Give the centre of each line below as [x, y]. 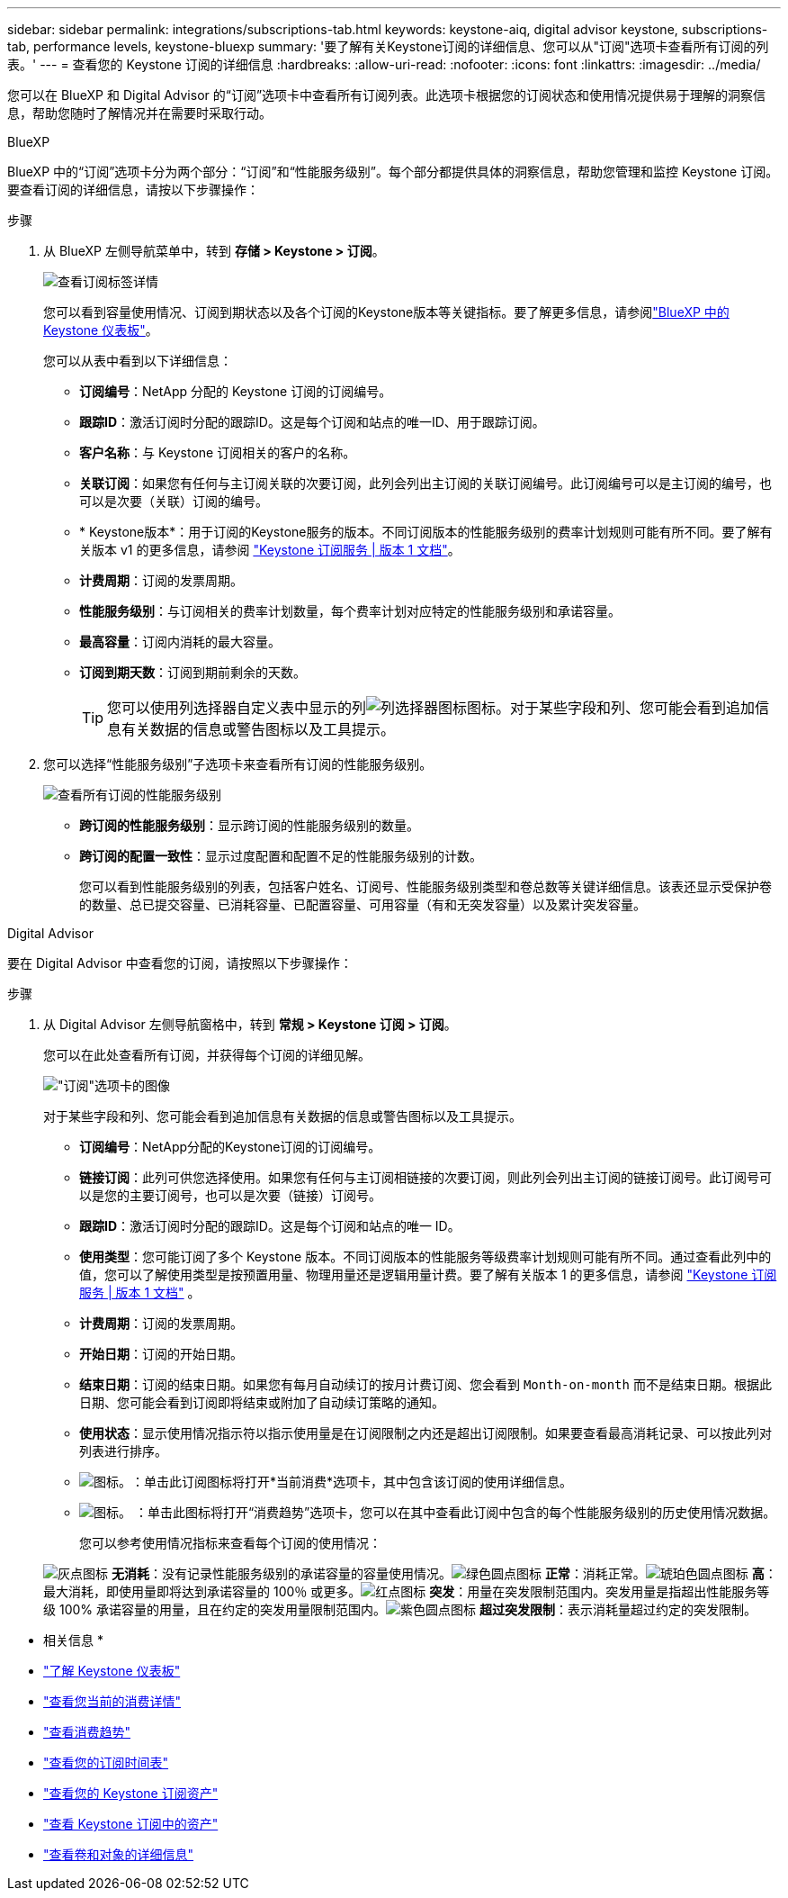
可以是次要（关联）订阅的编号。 [174, 501]
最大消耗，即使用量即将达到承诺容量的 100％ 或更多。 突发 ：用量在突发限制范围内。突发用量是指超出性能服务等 [407, 1591]
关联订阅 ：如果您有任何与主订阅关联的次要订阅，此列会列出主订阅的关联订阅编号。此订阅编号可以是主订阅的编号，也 [425, 483]
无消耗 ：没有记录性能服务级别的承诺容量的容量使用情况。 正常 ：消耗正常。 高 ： [444, 1573]
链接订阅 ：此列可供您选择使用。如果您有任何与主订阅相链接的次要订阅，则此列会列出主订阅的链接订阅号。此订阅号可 [425, 1177]
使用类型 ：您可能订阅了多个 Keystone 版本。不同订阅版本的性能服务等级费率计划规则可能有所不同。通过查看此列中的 [425, 1256]
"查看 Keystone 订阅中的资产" [131, 1824]
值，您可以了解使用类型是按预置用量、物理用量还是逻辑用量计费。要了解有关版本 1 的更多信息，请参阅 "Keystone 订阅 [428, 1274]
